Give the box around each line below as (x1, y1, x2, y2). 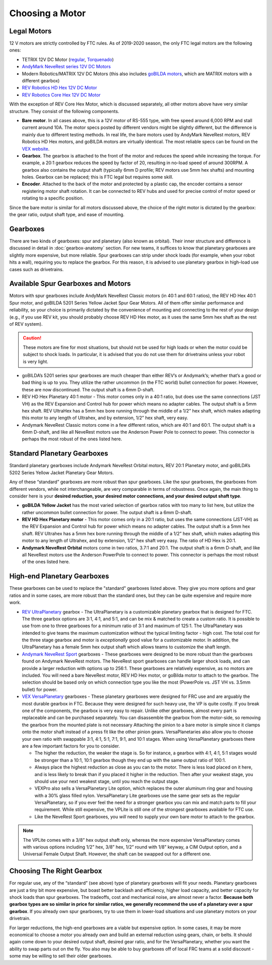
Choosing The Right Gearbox (9, 867, 102, 876)
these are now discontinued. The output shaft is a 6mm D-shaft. (22, 386, 155, 392)
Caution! (23, 335, 42, 341)
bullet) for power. (22, 686, 58, 692)
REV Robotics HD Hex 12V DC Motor (22, 85, 98, 91)
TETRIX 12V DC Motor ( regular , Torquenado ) (22, 56, 114, 63)
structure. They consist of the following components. (9, 108, 119, 114)
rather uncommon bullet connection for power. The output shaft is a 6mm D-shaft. (22, 509, 192, 515)
